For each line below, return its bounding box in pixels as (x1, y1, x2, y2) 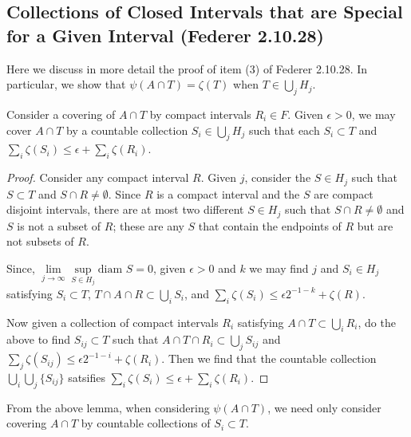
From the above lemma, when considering (6, 399, 210, 415)
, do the (358, 313, 396, 330)
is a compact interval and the (156, 185, 300, 202)
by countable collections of (81, 415, 211, 431)
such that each (248, 121, 320, 138)
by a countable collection (66, 121, 188, 138)
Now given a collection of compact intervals (6, 313, 219, 330)
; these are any (113, 217, 184, 234)
